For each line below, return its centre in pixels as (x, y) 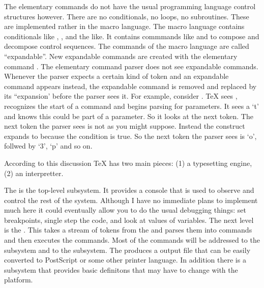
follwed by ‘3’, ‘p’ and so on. (48, 146)
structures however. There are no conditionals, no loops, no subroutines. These (127, 16)
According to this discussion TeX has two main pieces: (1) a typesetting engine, (128, 163)
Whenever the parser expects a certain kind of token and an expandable (116, 76)
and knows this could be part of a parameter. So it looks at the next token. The (129, 116)
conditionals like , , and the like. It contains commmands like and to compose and (132, 36)
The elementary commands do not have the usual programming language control (130, 6)
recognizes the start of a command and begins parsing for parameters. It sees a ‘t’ (131, 106)
